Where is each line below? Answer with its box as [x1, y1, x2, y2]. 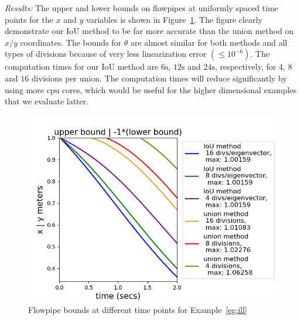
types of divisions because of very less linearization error [5, 47, 207, 60]
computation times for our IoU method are [5, 60, 159, 73]
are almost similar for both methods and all [130, 36, 288, 48]
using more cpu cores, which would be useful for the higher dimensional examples [5, 83, 297, 96]
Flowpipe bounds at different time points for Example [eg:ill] [28, 304, 248, 316]
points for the [5, 13, 53, 25]
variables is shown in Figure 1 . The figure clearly [86, 13, 262, 25]
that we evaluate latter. [5, 95, 89, 107]
